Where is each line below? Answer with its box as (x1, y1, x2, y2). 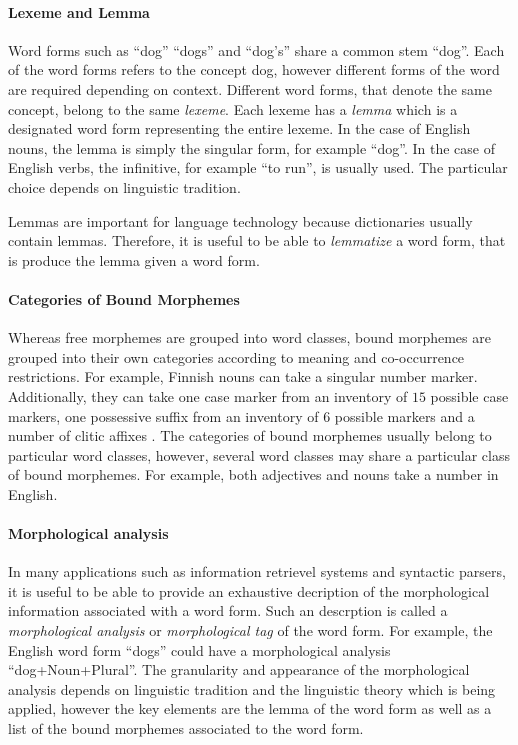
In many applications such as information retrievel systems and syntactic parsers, (8, 561, 506, 582)
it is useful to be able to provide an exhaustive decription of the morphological (8, 580, 490, 601)
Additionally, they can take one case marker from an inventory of (8, 385, 408, 406)
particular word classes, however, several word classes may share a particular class (8, 444, 510, 465)
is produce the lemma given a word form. (8, 249, 260, 270)
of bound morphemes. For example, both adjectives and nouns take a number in (8, 464, 499, 485)
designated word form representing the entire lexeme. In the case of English (8, 118, 471, 139)
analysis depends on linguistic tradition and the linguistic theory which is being (8, 678, 496, 699)
